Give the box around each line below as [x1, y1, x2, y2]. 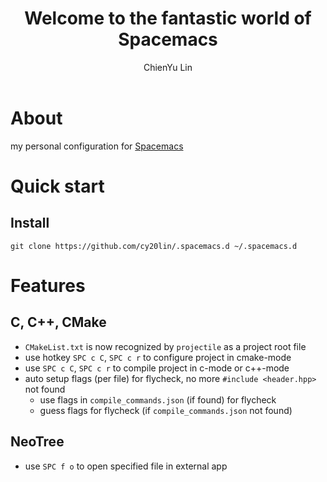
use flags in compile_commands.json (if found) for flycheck [39, 393, 277, 406]
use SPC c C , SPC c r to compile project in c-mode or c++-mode [24, 362, 290, 374]
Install [10, 215, 50, 232]
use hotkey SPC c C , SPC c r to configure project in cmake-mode [24, 351, 292, 363]
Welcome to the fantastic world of [24, 7, 312, 30]
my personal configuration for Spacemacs [10, 140, 184, 152]
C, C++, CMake [10, 314, 107, 331]
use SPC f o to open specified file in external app [24, 460, 228, 472]
